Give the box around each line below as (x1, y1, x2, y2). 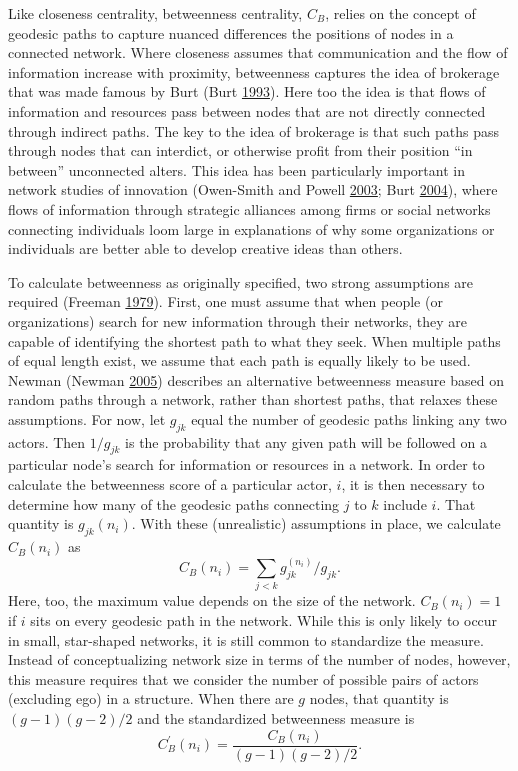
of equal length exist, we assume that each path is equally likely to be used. (8, 350, 471, 371)
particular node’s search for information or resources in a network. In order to (8, 454, 485, 475)
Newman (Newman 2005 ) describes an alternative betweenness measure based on (8, 369, 504, 390)
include (383, 493, 427, 514)
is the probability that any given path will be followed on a (125, 431, 487, 452)
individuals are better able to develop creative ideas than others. (8, 238, 403, 259)
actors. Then (8, 431, 86, 452)
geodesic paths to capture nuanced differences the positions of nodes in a (8, 22, 454, 43)
